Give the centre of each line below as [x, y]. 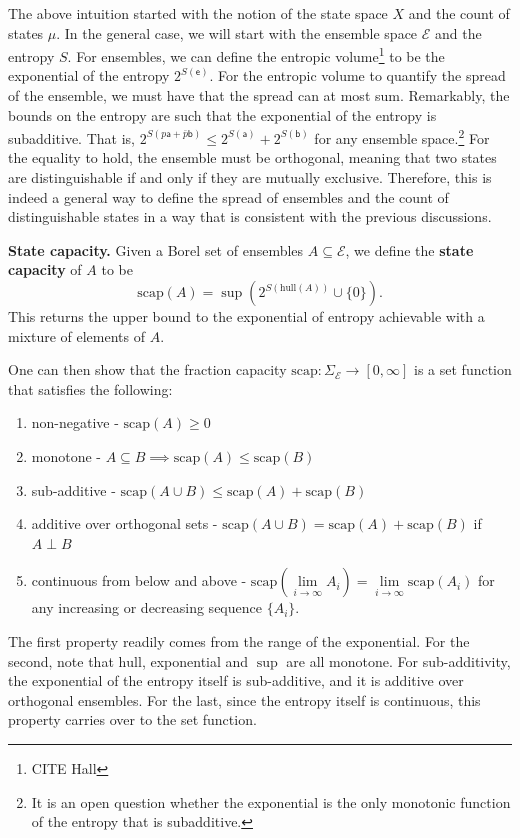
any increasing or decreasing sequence [146, 607]
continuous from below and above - [139, 580]
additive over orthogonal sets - [124, 523]
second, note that [61, 660]
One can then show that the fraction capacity [147, 369]
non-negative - [75, 422]
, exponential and [195, 660]
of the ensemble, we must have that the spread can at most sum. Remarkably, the [259, 95]
